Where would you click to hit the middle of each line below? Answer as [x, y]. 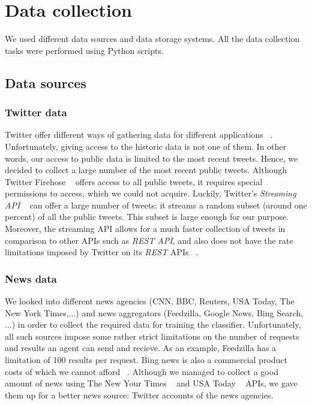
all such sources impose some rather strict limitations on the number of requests [152, 336]
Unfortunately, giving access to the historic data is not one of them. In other [146, 146]
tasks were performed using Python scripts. [84, 50]
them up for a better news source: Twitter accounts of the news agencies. [139, 395]
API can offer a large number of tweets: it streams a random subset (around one [156, 205]
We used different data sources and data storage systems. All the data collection [152, 39]
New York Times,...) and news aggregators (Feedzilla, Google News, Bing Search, [154, 312]
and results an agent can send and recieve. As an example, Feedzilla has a [141, 348]
